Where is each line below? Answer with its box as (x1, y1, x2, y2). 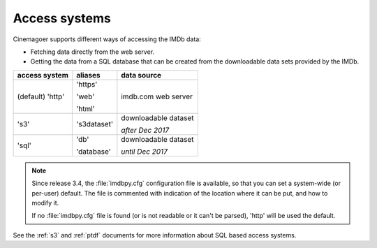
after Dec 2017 (121, 125, 170, 135)
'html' (75, 103, 96, 113)
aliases (75, 70, 101, 80)
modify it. (31, 198, 59, 207)
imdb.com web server (121, 92, 193, 101)
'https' (75, 79, 98, 89)
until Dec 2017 (121, 147, 168, 156)
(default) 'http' (17, 92, 65, 101)
